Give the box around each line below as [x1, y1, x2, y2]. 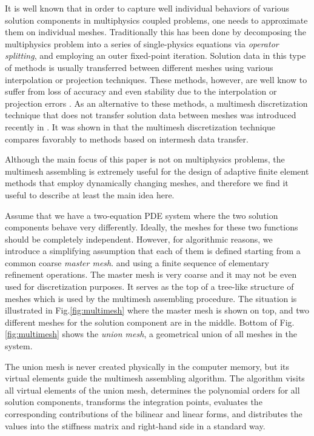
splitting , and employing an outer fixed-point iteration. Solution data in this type [5, 49, 306, 62]
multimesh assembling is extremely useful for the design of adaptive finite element [5, 164, 309, 177]
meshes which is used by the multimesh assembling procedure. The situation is [5, 292, 297, 304]
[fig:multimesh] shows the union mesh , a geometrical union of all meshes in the [5, 327, 297, 340]
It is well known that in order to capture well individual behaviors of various [5, 2, 290, 14]
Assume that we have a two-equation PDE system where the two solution [5, 209, 278, 221]
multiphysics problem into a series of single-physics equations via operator [5, 37, 279, 50]
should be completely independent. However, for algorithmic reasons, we [5, 232, 273, 245]
